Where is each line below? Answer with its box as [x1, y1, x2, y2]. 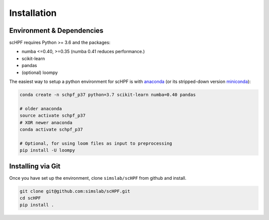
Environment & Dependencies [9, 26, 104, 35]
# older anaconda [19, 106, 62, 111]
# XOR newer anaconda [19, 120, 73, 125]
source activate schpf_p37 [19, 113, 86, 119]
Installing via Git [9, 162, 61, 170]
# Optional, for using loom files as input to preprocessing [19, 141, 172, 146]
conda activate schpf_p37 [19, 127, 83, 132]
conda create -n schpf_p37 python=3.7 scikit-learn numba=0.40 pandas [19, 92, 196, 97]
